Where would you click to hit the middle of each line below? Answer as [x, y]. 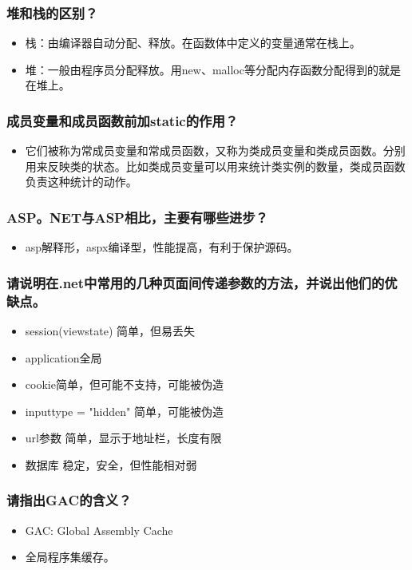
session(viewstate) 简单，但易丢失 [110, 330]
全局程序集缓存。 [70, 557]
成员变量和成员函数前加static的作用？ [123, 120]
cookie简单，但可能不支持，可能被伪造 [124, 384]
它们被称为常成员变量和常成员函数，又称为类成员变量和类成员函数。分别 [215, 150]
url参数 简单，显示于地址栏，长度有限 [123, 438]
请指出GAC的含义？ [69, 500]
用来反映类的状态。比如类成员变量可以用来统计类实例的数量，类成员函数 [215, 166]
